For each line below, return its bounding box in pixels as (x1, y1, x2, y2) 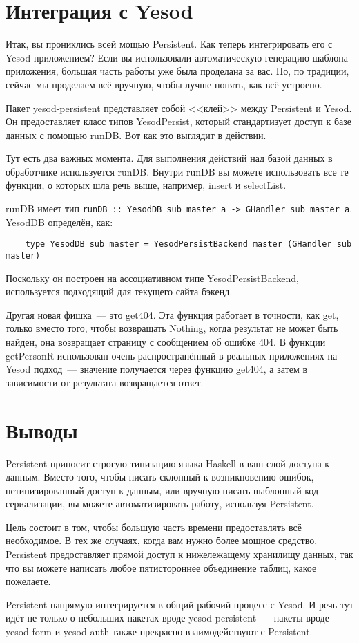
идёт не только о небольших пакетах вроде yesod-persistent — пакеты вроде (6, 611, 329, 625)
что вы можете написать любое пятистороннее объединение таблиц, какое (6, 560, 317, 575)
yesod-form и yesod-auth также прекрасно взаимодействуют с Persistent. (6, 624, 313, 639)
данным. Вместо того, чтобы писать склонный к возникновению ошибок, (6, 469, 314, 484)
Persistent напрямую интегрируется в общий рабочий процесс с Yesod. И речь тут (6, 597, 353, 611)
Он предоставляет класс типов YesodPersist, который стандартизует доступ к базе (6, 114, 352, 129)
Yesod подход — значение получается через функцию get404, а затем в (6, 362, 308, 376)
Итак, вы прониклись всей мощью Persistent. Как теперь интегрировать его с (6, 37, 333, 51)
